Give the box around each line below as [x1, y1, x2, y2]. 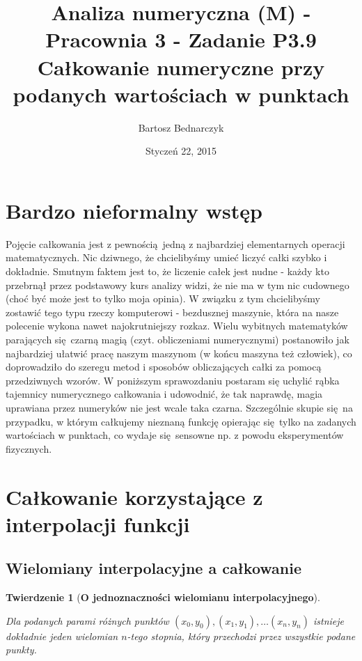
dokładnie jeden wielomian [6, 628, 118, 643]
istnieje [313, 613, 345, 628]
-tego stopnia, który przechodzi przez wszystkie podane [127, 628, 356, 643]
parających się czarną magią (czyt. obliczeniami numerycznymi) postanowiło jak [6, 332, 349, 346]
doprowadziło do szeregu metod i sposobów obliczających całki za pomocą [6, 359, 322, 374]
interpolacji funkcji [6, 509, 190, 538]
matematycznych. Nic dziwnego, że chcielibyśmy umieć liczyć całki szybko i [6, 250, 327, 265]
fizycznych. [6, 441, 52, 456]
